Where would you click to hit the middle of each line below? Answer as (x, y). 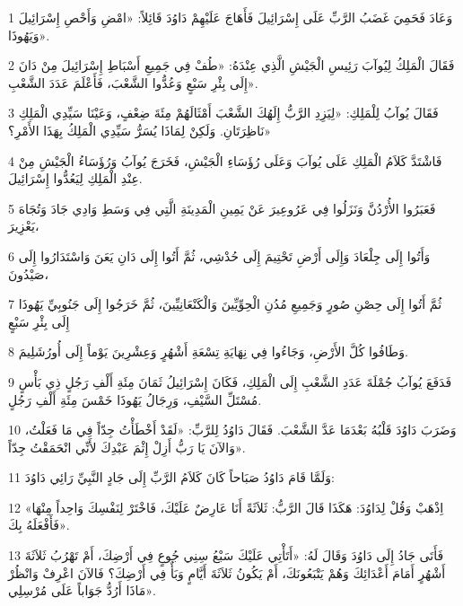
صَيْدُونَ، (29, 273)
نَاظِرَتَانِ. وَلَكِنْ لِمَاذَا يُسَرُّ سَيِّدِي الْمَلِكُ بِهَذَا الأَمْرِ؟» (140, 130)
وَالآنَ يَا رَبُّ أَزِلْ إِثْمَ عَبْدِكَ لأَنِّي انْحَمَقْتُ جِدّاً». (127, 447)
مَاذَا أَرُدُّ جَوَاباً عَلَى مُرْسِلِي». (82, 590)
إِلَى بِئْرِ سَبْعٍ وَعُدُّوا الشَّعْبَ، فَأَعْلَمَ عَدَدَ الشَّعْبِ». (133, 82)
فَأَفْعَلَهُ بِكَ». (39, 525)
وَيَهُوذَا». (29, 35)
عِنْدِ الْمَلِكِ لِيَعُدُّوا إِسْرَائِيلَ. (75, 178)
